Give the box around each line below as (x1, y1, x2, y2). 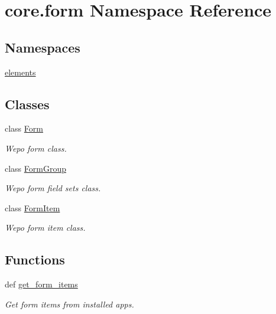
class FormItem (5, 201, 60, 214)
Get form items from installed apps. (5, 297, 134, 310)
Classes (5, 94, 50, 113)
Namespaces (5, 38, 80, 56)
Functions (5, 250, 65, 269)
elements (5, 66, 36, 78)
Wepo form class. (5, 142, 67, 154)
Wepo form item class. (5, 221, 86, 234)
